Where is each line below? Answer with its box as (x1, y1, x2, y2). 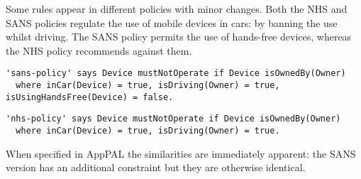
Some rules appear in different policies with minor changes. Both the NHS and (6, 1, 348, 16)
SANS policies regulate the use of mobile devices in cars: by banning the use (6, 15, 338, 30)
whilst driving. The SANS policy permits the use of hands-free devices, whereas (6, 29, 352, 44)
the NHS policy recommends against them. (6, 43, 192, 58)
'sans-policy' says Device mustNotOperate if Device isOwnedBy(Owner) (6, 68, 346, 79)
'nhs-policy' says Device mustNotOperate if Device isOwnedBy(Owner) (6, 114, 341, 124)
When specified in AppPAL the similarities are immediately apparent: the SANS (6, 146, 356, 161)
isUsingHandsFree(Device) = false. (6, 92, 174, 102)
